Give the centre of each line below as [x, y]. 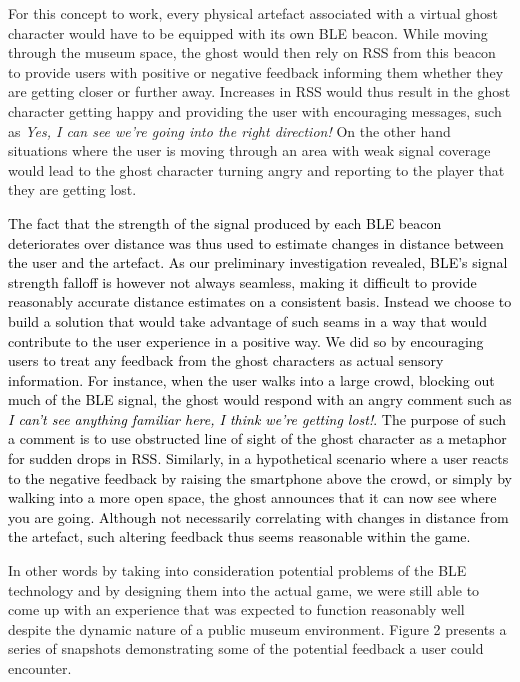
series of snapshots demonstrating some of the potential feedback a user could [246, 648]
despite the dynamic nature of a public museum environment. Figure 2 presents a [257, 628]
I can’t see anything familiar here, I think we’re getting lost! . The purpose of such [257, 418]
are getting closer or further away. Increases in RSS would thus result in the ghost [259, 91]
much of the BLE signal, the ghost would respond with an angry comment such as [260, 399]
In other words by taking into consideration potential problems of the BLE [237, 570]
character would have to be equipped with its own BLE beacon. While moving [248, 32]
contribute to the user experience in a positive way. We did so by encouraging [246, 340]
